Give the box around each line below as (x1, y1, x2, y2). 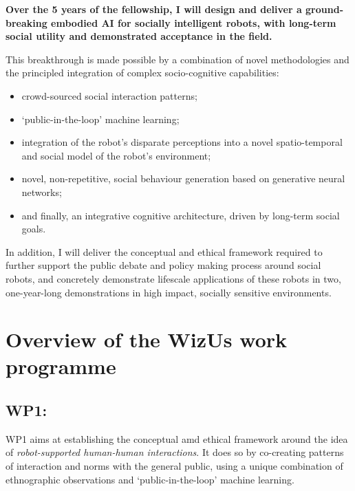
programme (6, 352, 116, 380)
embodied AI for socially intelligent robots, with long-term (51, 15, 336, 30)
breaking (6, 15, 47, 30)
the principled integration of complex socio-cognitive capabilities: (6, 65, 279, 80)
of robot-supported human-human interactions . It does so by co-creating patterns (6, 445, 344, 459)
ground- (305, 2, 344, 16)
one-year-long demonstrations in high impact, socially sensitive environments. (6, 285, 332, 299)
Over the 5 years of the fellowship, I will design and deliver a (6, 2, 302, 16)
